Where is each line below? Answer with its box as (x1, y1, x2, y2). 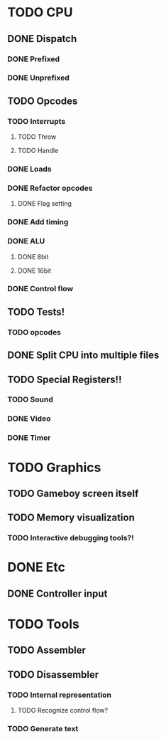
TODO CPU (7, 4, 73, 21)
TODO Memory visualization (7, 512, 135, 524)
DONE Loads (7, 164, 52, 174)
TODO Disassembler (7, 669, 99, 681)
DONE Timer (7, 433, 51, 443)
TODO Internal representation (7, 690, 112, 700)
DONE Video (7, 414, 51, 424)
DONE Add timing (7, 217, 69, 227)
